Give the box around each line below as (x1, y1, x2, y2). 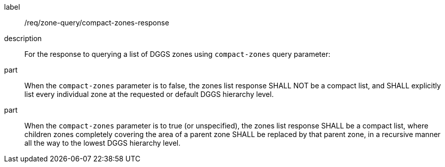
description (4, 34, 42, 43)
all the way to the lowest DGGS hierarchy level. (24, 139, 181, 147)
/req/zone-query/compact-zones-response (24, 18, 169, 27)
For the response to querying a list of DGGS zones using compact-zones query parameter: (24, 50, 331, 58)
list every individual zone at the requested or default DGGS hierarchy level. (24, 90, 274, 98)
